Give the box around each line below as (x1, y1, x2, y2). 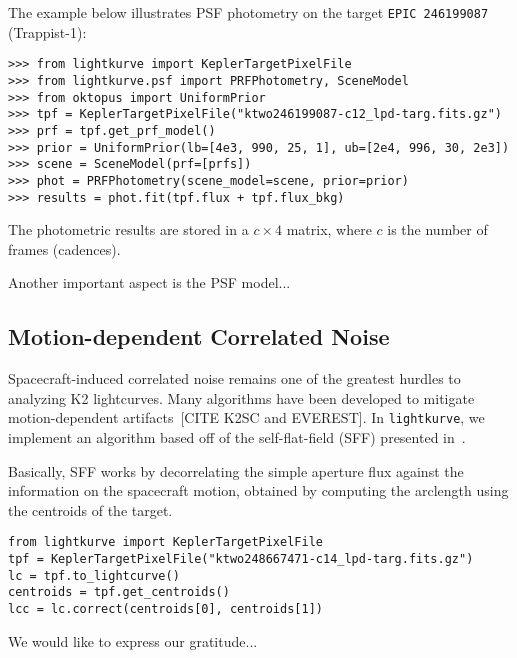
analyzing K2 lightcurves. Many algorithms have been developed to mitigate (8, 387, 475, 408)
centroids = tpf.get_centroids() (8, 585, 230, 600)
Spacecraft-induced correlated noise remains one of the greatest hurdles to (8, 368, 461, 389)
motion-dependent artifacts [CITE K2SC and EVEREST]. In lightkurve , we (8, 407, 485, 428)
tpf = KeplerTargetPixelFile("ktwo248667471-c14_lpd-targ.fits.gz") (8, 552, 474, 567)
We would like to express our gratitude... (8, 630, 258, 651)
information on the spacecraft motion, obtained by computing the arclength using (8, 480, 509, 501)
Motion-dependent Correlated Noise (8, 321, 390, 352)
